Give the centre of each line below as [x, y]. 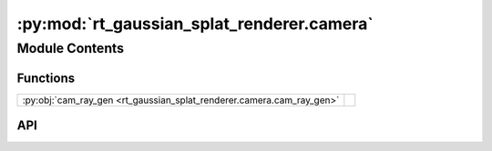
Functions [46, 78]
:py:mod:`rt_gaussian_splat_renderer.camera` [195, 24]
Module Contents [71, 48]
